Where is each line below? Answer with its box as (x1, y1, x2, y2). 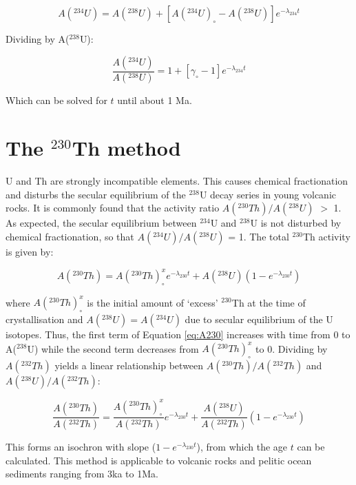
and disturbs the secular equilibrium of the (6, 187, 186, 201)
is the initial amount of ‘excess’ (87, 295, 218, 309)
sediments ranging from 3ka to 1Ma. (6, 466, 158, 481)
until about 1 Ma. (117, 93, 192, 107)
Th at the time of (231, 295, 306, 309)
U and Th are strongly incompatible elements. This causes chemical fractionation (6, 174, 348, 188)
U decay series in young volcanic (199, 187, 336, 201)
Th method (72, 134, 181, 162)
